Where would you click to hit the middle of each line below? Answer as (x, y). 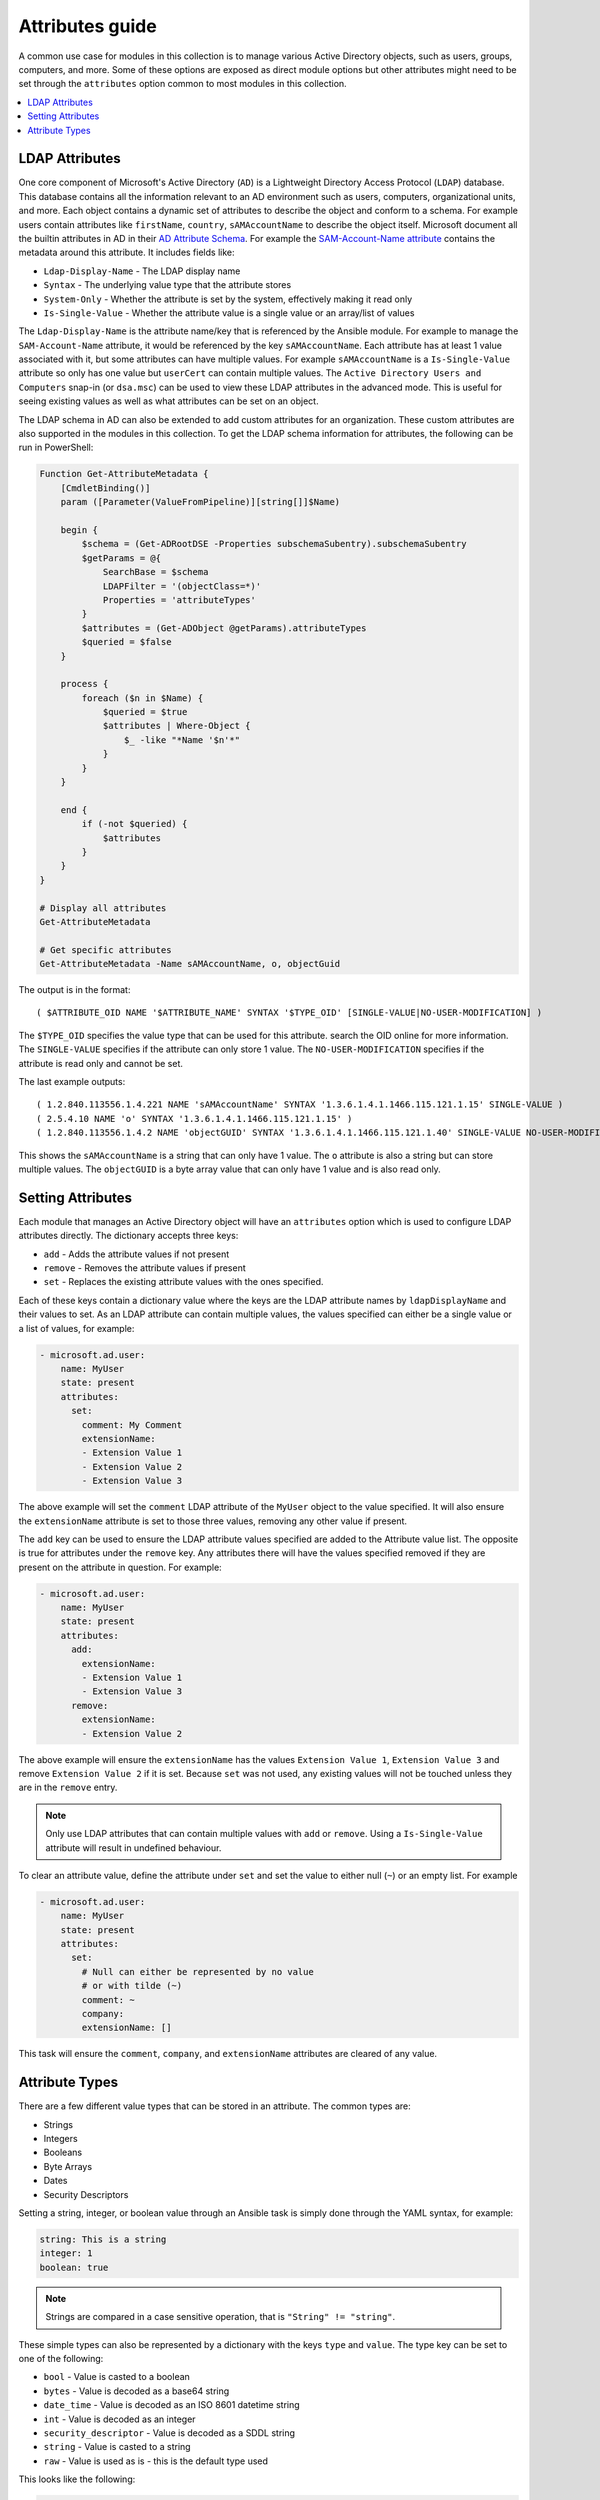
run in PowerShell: (56, 447)
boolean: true (74, 2267)
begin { (79, 529)
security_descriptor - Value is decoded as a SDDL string (169, 2432)
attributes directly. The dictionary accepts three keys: (128, 1236)
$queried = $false (126, 642)
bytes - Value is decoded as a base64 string (136, 2391)
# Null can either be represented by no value (197, 1971)
